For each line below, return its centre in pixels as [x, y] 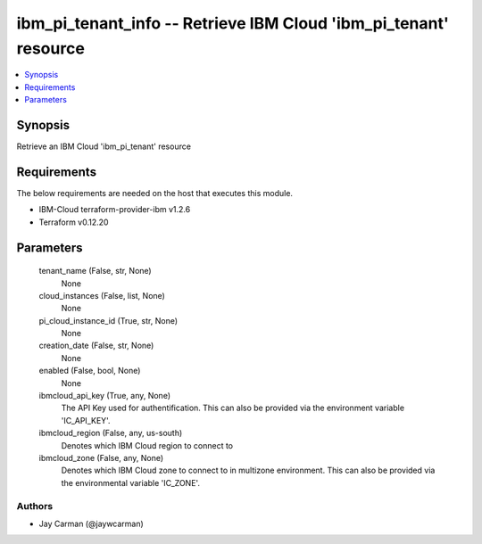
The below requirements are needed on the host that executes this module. [155, 193]
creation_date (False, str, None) [96, 346]
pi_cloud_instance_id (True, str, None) [108, 320]
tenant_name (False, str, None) [95, 271]
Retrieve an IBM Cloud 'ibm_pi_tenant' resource [104, 146]
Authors [35, 506]
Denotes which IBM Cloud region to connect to [147, 445]
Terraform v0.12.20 [74, 222]
